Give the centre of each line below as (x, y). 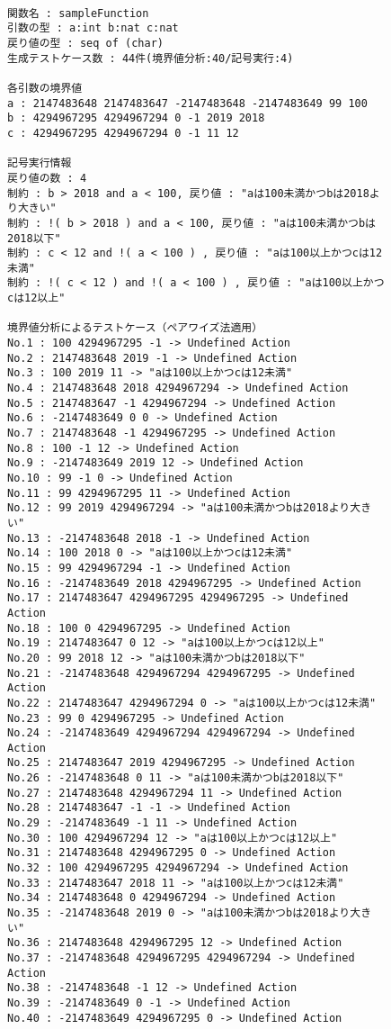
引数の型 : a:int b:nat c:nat (93, 28)
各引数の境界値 (45, 88)
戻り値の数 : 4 (47, 178)
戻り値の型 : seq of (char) (85, 43)
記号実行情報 (40, 163)
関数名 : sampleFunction (78, 13)
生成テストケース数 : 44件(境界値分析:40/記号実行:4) (151, 58)
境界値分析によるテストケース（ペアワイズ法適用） (135, 328)
